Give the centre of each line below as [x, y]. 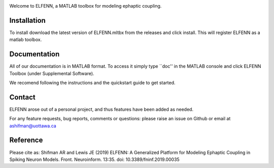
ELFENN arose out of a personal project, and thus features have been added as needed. [101, 109]
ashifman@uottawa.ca [33, 126]
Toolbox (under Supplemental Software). [52, 73]
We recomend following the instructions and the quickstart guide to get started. [92, 82]
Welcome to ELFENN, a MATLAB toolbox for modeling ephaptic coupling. [85, 6]
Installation [27, 20]
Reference [26, 140]
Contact [22, 97]
